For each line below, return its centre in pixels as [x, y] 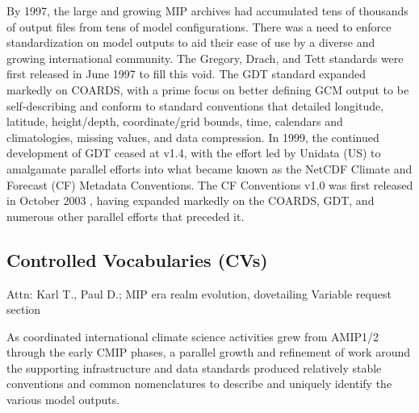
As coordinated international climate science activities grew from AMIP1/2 [193, 336]
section [24, 309]
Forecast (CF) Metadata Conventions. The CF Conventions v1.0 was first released [210, 184]
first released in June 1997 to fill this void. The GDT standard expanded [186, 74]
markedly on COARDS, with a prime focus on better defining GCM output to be [208, 89]
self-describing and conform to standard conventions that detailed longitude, [195, 105]
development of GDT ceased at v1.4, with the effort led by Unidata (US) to [194, 153]
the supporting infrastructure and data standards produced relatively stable [194, 367]
